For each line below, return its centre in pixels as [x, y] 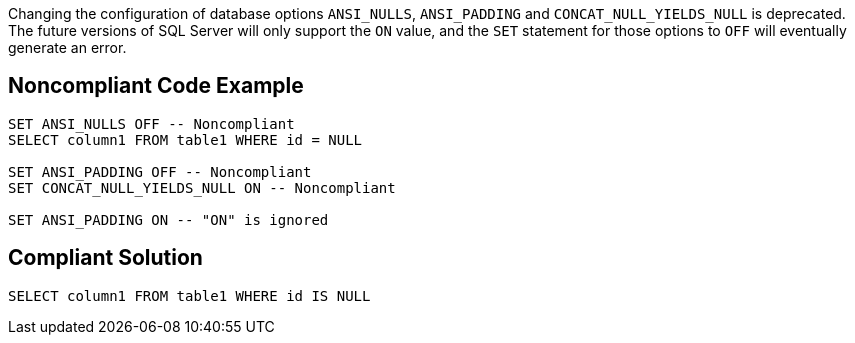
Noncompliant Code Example [156, 86]
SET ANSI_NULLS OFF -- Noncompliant [151, 123]
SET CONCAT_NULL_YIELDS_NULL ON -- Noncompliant [202, 187]
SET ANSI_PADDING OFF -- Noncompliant [160, 171]
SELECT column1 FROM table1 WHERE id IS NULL [189, 295]
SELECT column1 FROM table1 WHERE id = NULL [185, 139]
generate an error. [67, 47]
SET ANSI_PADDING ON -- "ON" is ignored [168, 219]
